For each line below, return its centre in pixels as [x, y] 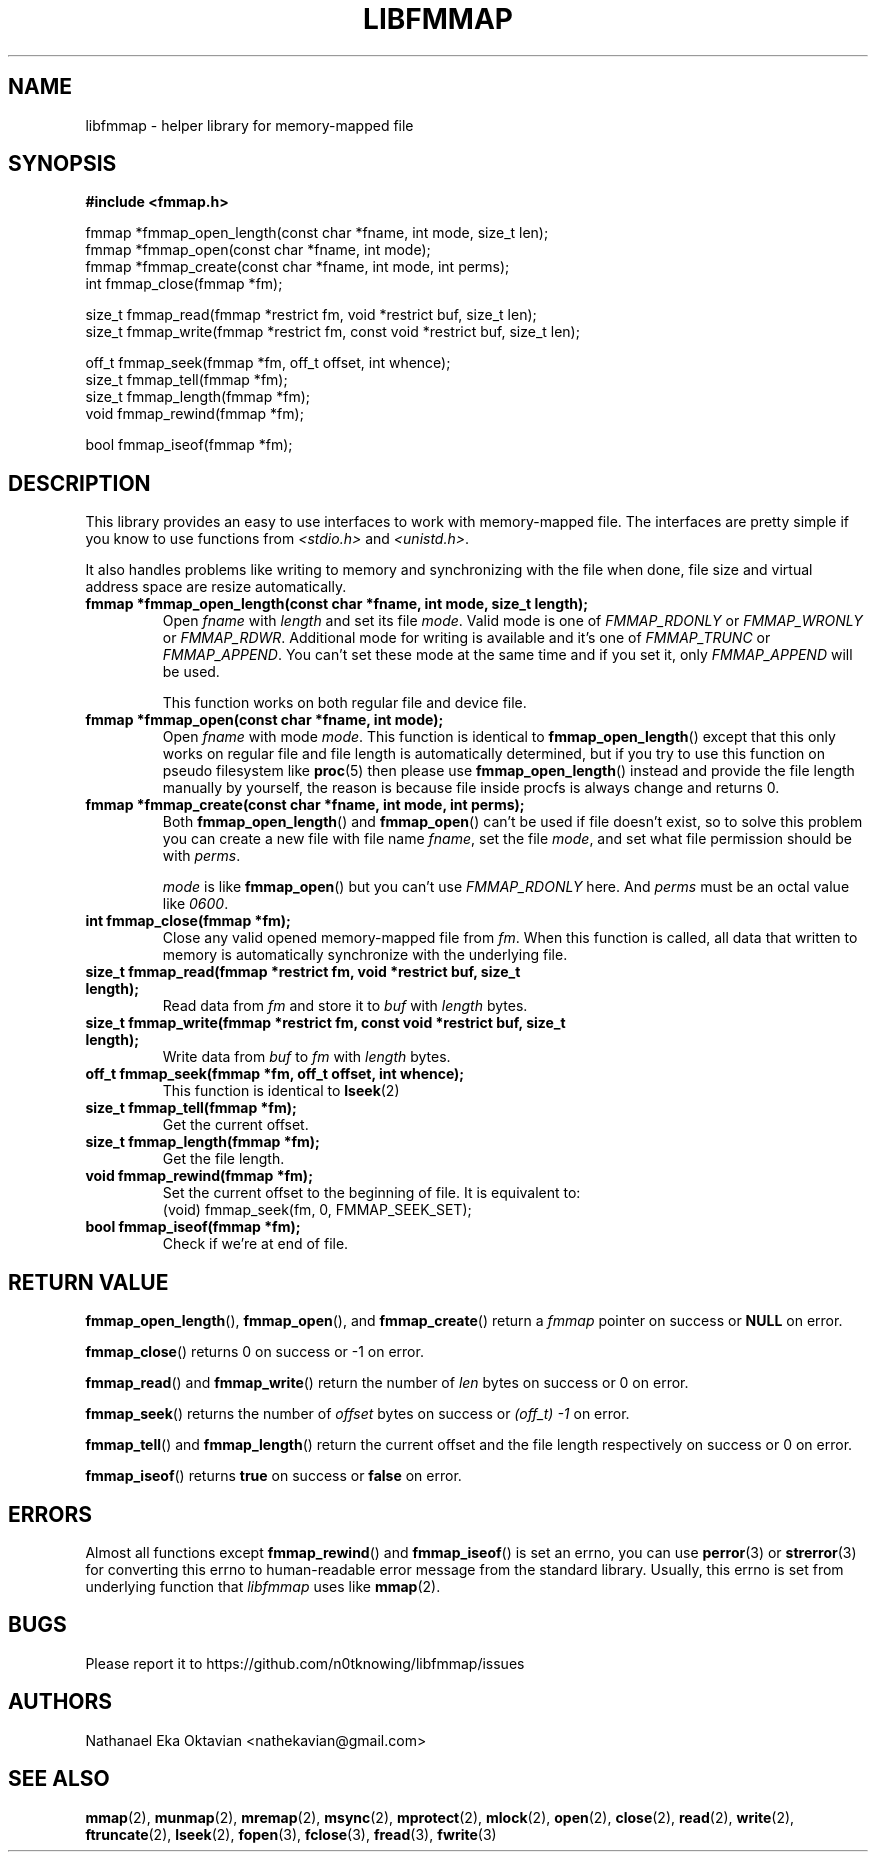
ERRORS [50, 1514]
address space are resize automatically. [216, 587]
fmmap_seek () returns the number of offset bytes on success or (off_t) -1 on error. [357, 1414]
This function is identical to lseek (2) [281, 1091]
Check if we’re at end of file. [255, 1244]
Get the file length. [223, 1159]
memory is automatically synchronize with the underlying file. [365, 955]
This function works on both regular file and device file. [344, 703]
